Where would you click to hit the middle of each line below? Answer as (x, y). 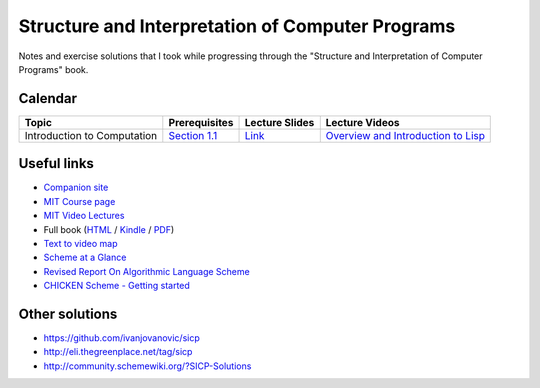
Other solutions (68, 313)
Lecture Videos (362, 122)
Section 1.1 (193, 135)
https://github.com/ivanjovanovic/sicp (121, 338)
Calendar (47, 98)
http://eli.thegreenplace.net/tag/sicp (118, 352)
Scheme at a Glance (85, 257)
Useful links (56, 163)
